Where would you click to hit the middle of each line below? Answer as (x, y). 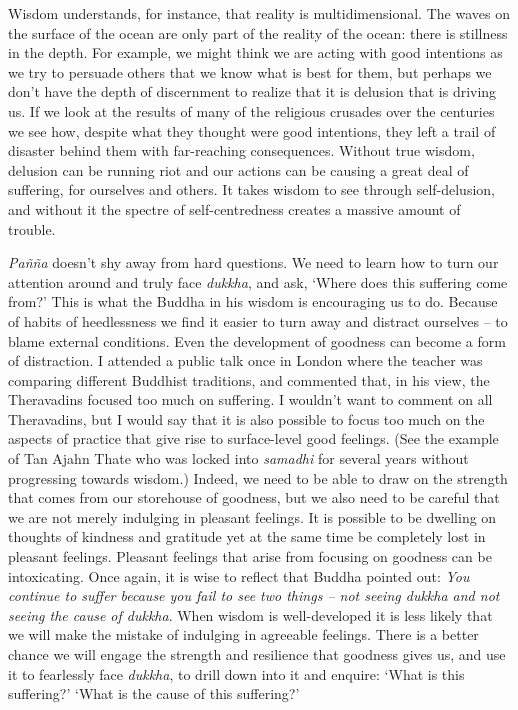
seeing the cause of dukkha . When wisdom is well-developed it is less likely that (250, 614)
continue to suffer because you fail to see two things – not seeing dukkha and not (254, 595)
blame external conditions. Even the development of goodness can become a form (257, 340)
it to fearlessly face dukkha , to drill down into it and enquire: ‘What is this (236, 673)
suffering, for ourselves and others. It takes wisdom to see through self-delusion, (251, 189)
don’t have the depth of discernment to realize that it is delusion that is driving (252, 91)
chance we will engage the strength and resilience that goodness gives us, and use (257, 654)
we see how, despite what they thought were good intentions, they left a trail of (252, 130)
